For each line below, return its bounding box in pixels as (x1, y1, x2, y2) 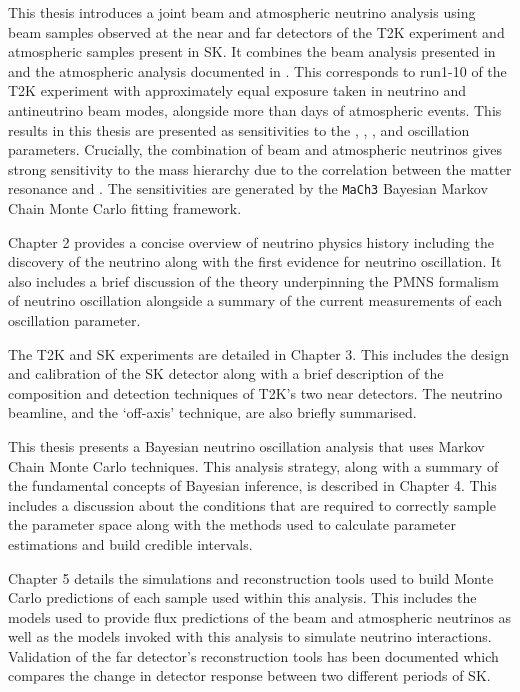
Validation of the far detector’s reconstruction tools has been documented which (8, 645, 499, 666)
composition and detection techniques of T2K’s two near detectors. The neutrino (8, 382, 503, 403)
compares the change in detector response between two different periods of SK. (8, 665, 491, 686)
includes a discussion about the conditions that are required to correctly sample (8, 494, 496, 515)
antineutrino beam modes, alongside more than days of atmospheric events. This (8, 99, 502, 120)
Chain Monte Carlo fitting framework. (8, 198, 242, 218)
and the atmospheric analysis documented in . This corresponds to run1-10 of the (8, 60, 507, 81)
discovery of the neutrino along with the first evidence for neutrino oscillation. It (8, 251, 502, 272)
